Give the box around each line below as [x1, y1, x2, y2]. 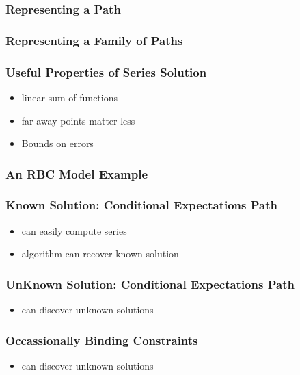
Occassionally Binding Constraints [5, 331, 198, 348]
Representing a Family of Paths [5, 31, 183, 49]
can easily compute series [21, 223, 127, 237]
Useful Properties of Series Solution [5, 63, 207, 80]
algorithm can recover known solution [21, 246, 179, 261]
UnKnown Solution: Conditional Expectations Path [5, 275, 295, 292]
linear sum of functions [21, 90, 118, 104]
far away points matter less [21, 113, 135, 127]
